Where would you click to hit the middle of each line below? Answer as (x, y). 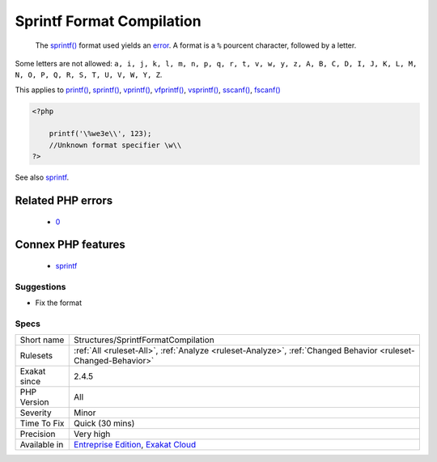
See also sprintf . (42, 177)
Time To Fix (42, 423)
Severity (36, 413)
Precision (38, 434)
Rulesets (36, 356)
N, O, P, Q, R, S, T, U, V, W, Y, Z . (89, 75)
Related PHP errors (64, 201)
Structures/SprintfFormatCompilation (144, 340)
